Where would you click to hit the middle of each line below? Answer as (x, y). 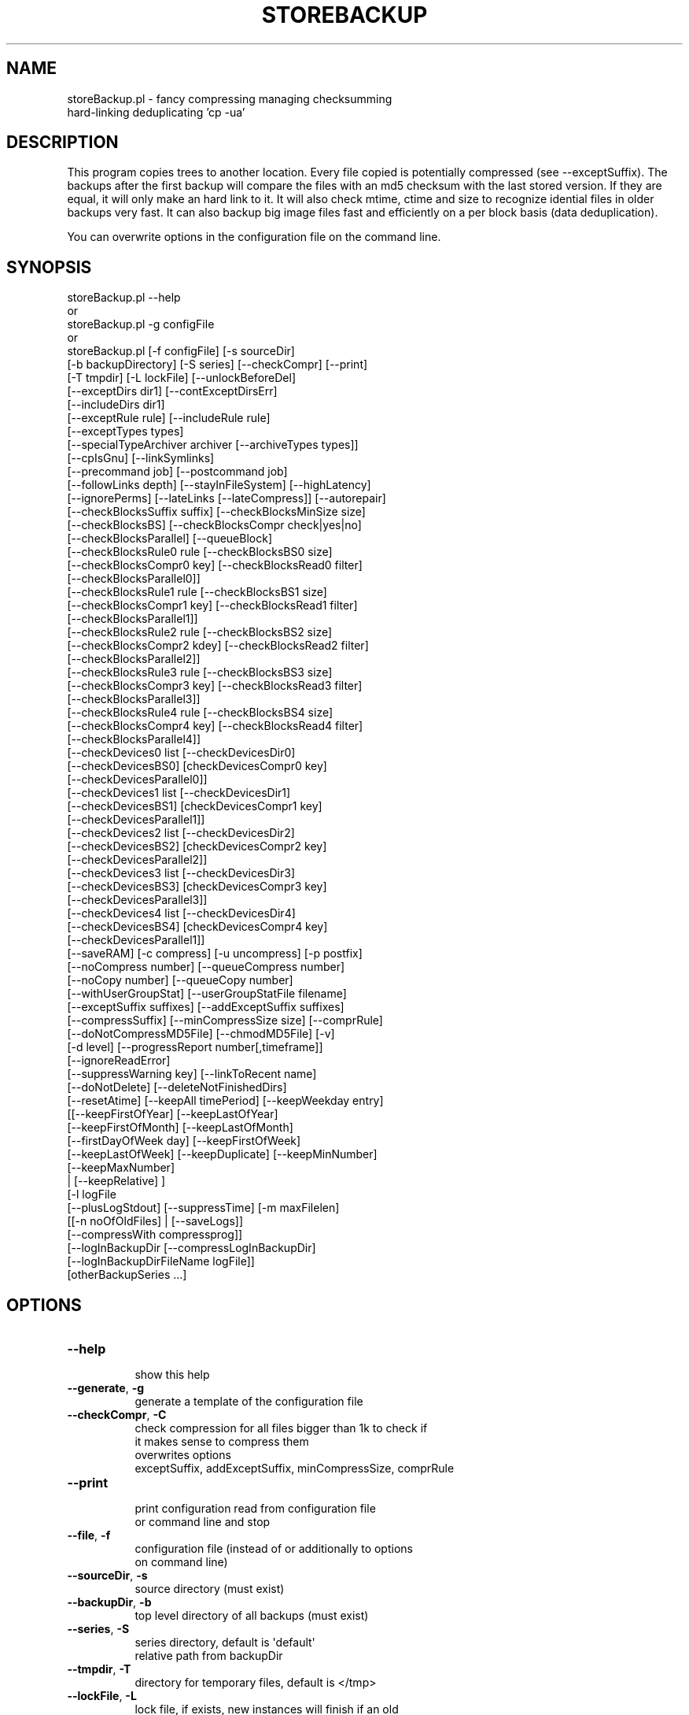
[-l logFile (92, 1195)
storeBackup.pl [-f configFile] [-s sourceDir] (181, 351)
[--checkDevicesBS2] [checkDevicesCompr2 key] (197, 846)
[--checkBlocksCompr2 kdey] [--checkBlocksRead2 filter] (218, 646)
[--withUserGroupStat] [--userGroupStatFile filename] (207, 994)
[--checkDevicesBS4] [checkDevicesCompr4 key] (197, 927)
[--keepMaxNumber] (121, 1168)
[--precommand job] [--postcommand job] (177, 472)
